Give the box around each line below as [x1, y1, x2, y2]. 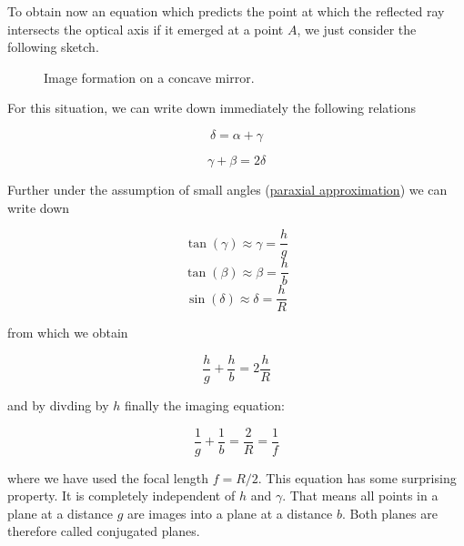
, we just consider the [297, 19, 417, 38]
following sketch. [7, 37, 99, 56]
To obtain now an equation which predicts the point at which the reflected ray [7, 2, 445, 20]
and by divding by [7, 396, 109, 414]
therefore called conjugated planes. [7, 521, 200, 541]
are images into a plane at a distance [126, 503, 333, 522]
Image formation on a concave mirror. [44, 67, 255, 86]
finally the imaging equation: [125, 396, 285, 414]
